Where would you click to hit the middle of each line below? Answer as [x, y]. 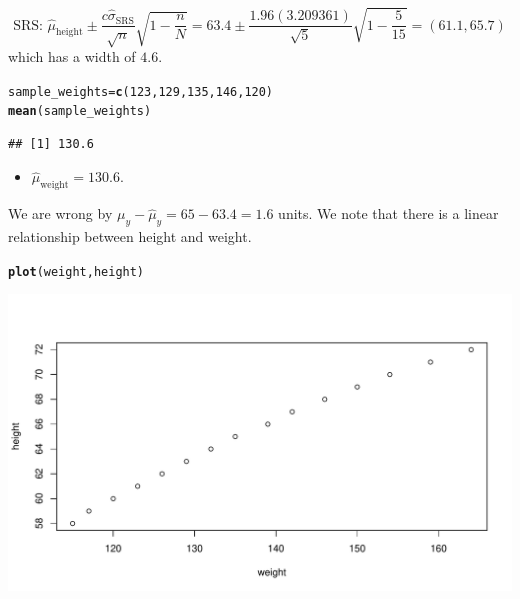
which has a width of [72, 55]
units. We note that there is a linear [388, 213]
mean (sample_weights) [80, 111]
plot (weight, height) [76, 271]
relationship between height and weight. [130, 236]
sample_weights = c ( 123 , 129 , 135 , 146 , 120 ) [141, 91]
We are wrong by [60, 213]
